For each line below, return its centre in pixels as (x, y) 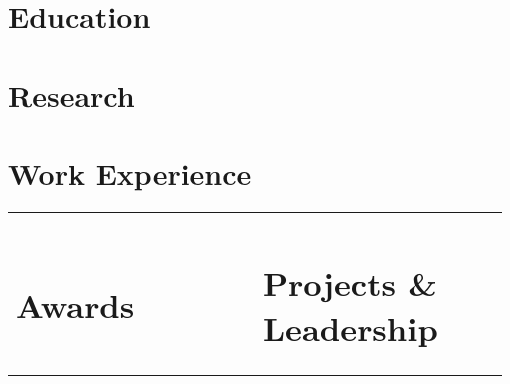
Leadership (350, 327)
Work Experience (130, 172)
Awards (75, 305)
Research (71, 94)
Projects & (349, 282)
